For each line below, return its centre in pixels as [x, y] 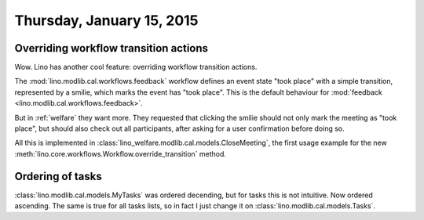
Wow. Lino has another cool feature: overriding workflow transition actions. [136, 67]
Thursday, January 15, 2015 [107, 20]
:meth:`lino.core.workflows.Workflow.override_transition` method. [121, 153]
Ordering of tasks [58, 176]
